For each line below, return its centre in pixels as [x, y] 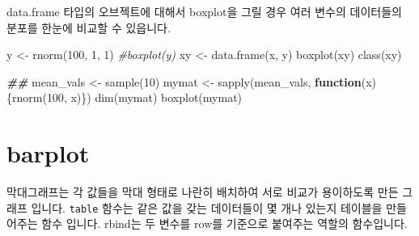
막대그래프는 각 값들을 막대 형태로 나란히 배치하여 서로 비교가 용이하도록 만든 [203, 192]
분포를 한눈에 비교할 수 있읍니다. [89, 27]
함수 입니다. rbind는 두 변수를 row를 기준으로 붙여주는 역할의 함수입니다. [224, 223]
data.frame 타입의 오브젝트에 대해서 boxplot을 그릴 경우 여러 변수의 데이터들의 [204, 11]
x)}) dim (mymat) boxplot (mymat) [157, 97]
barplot [48, 153]
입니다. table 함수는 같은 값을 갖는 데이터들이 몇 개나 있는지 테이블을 [207, 207]
